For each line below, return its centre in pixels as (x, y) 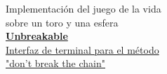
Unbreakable (37, 36)
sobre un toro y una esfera (62, 22)
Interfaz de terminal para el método (82, 49)
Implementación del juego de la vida (83, 8)
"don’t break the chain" (55, 63)
